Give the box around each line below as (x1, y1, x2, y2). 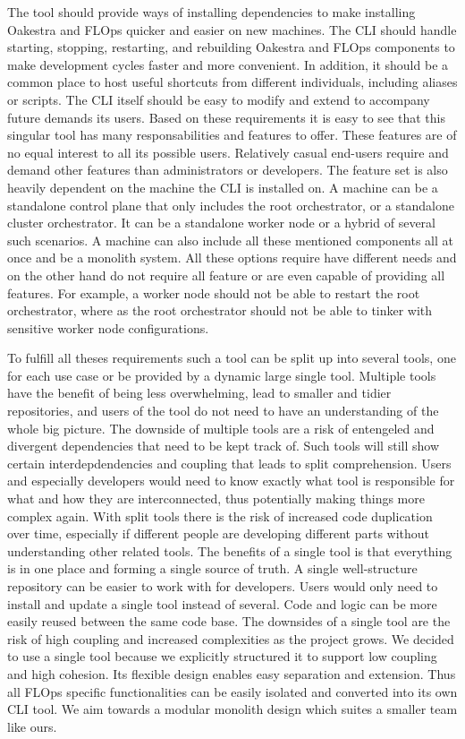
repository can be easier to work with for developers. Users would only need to (7, 577, 438, 595)
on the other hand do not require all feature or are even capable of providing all (7, 265, 445, 284)
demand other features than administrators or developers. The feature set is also (7, 160, 448, 179)
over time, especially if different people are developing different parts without (7, 524, 430, 543)
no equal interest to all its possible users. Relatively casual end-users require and (7, 142, 449, 161)
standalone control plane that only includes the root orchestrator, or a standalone (7, 195, 454, 214)
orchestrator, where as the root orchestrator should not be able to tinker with (7, 301, 433, 320)
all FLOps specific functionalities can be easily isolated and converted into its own (7, 682, 458, 700)
